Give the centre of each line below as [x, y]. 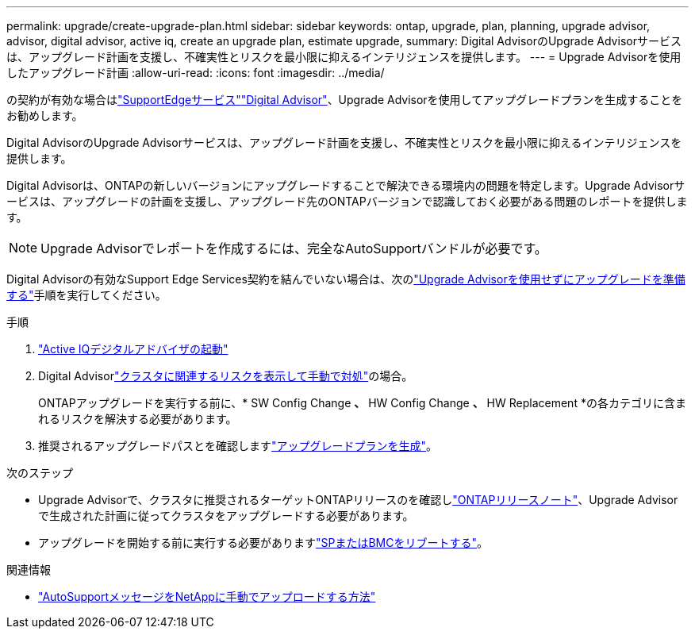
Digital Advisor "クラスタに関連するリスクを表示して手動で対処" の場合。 [226, 376]
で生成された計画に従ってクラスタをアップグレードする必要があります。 [226, 516]
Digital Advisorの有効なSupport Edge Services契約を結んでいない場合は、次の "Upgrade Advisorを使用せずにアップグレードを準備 [346, 279]
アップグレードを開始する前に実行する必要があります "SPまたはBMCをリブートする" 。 [263, 543]
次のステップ [40, 473]
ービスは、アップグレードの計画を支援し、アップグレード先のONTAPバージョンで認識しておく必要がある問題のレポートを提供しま [347, 201]
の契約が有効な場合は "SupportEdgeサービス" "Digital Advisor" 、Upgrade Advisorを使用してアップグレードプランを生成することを [345, 100]
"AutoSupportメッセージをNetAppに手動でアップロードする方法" [207, 597]
